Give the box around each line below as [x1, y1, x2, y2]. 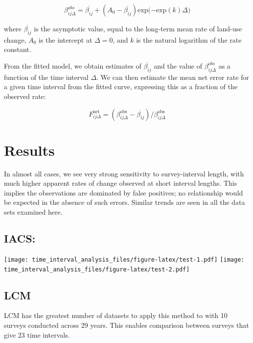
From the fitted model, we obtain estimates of [4, 60, 141, 71]
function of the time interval [4, 72, 89, 82]
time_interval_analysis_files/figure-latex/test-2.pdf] [4, 266, 190, 273]
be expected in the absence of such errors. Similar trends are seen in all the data [4, 197, 245, 207]
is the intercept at [39, 34, 92, 45]
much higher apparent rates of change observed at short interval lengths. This [4, 178, 237, 188]
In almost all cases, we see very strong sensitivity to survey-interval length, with [4, 168, 244, 178]
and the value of [154, 60, 203, 71]
